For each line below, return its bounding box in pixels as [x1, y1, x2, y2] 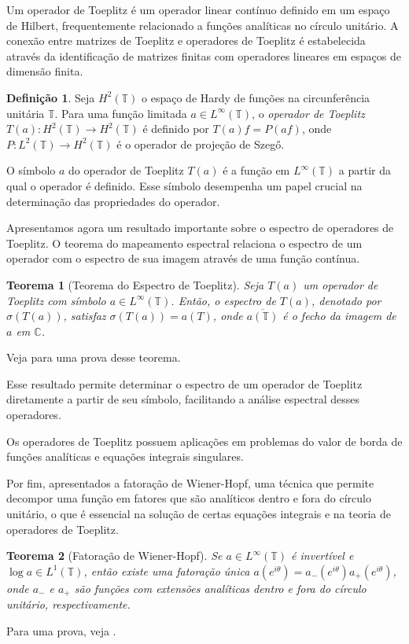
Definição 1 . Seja [6, 89, 95, 105]
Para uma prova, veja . [6, 622, 116, 638]
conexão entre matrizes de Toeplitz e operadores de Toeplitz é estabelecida [6, 32, 366, 49]
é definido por [142, 120, 209, 137]
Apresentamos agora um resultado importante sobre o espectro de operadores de [6, 219, 394, 236]
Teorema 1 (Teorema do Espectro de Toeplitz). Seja [6, 276, 264, 293]
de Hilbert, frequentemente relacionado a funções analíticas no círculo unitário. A [6, 17, 399, 33]
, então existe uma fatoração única [83, 562, 250, 579]
